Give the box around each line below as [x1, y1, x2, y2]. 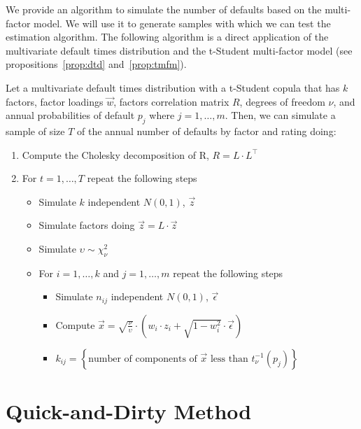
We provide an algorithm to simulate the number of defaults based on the [6, 2, 322, 16]
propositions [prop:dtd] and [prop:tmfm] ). [6, 57, 187, 71]
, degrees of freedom [239, 94, 325, 108]
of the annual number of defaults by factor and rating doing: [77, 123, 337, 138]
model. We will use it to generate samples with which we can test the [34, 15, 331, 30]
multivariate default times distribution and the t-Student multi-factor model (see [6, 43, 353, 57]
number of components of [88, 353, 197, 364]
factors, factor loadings [6, 94, 104, 108]
